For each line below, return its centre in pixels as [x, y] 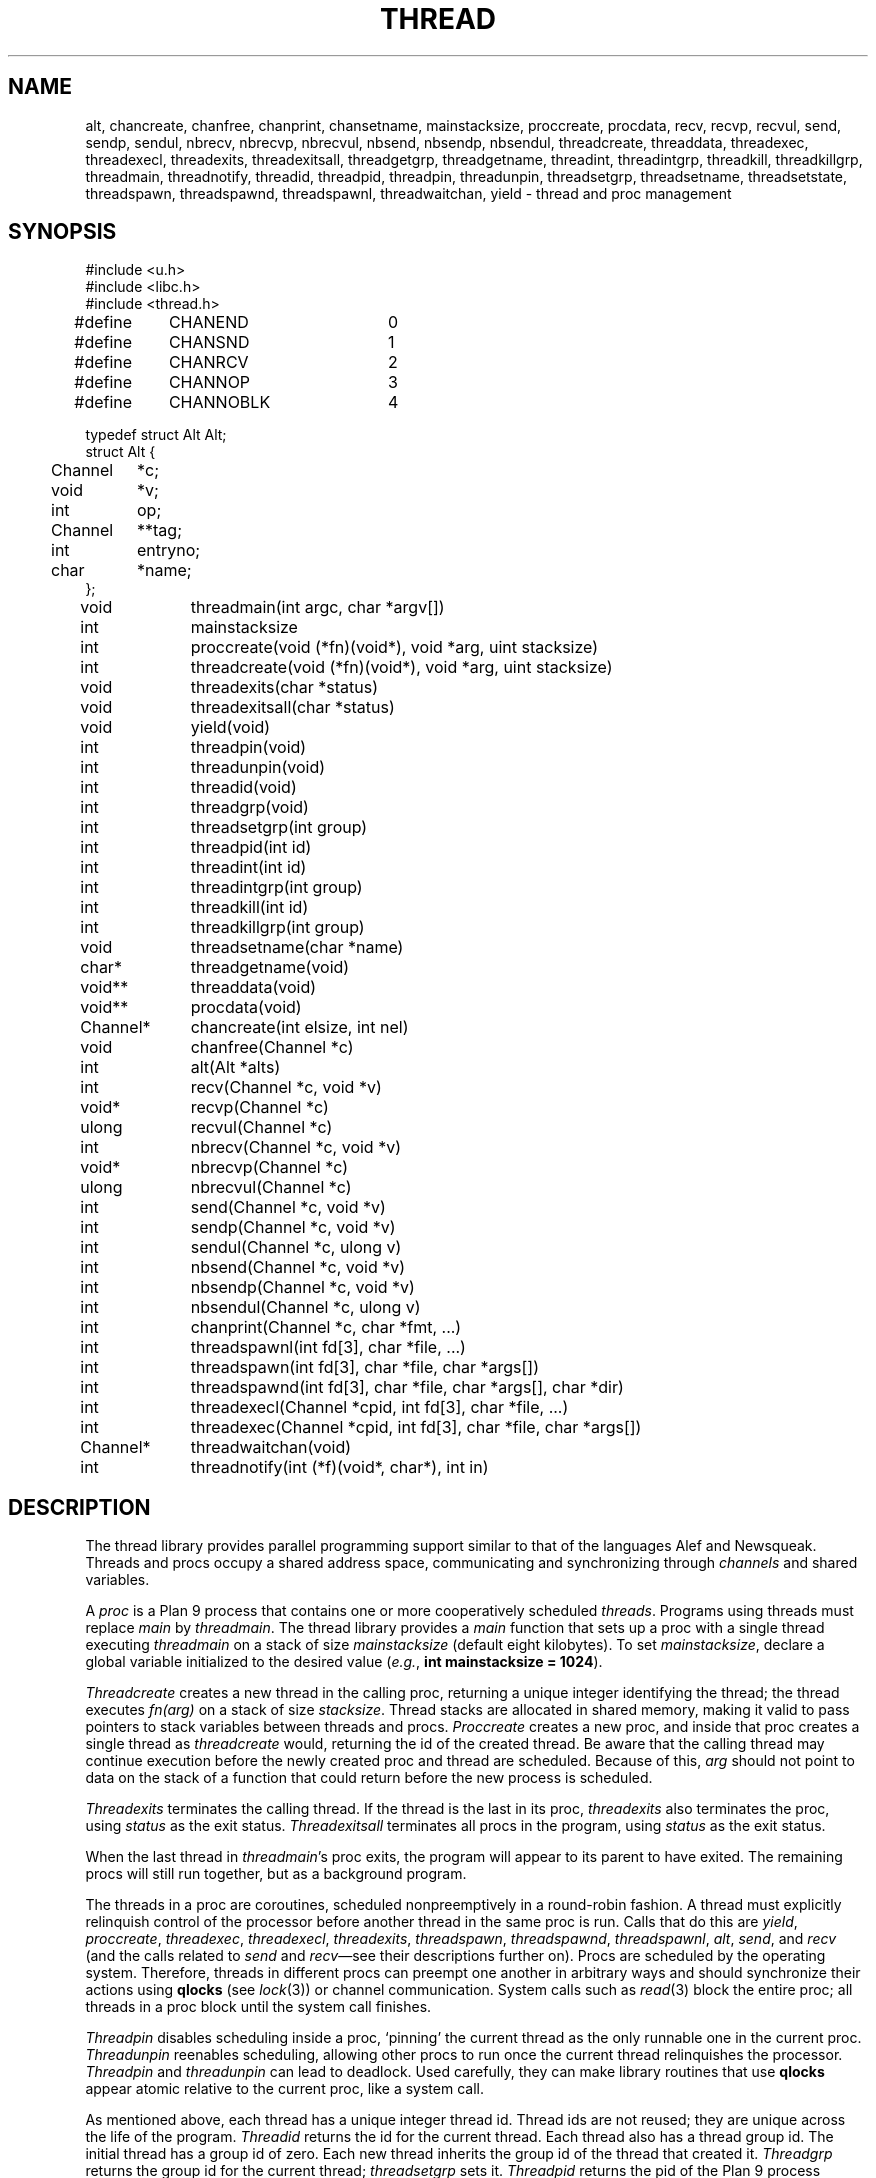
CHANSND [209, 342]
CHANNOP [209, 382]
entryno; [169, 550]
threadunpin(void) [258, 767]
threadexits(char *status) [284, 687]
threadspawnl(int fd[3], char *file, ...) [328, 1347]
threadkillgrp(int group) [277, 927]
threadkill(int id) [249, 907]
